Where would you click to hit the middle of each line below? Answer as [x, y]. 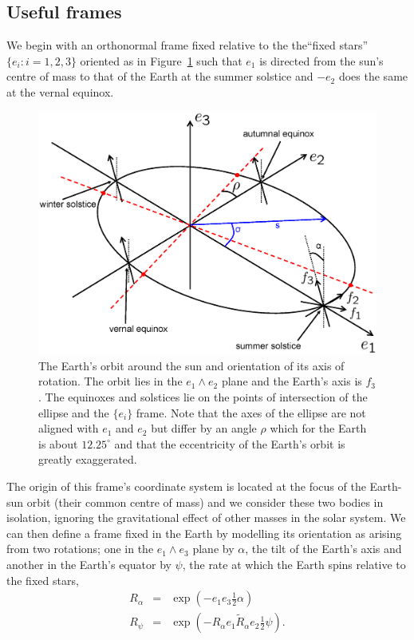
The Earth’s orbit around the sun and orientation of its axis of [191, 365]
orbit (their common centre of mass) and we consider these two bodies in [205, 502]
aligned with [69, 428]
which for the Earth [318, 428]
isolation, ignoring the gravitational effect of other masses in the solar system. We [206, 518]
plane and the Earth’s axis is [292, 381]
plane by [213, 549]
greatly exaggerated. [88, 459]
